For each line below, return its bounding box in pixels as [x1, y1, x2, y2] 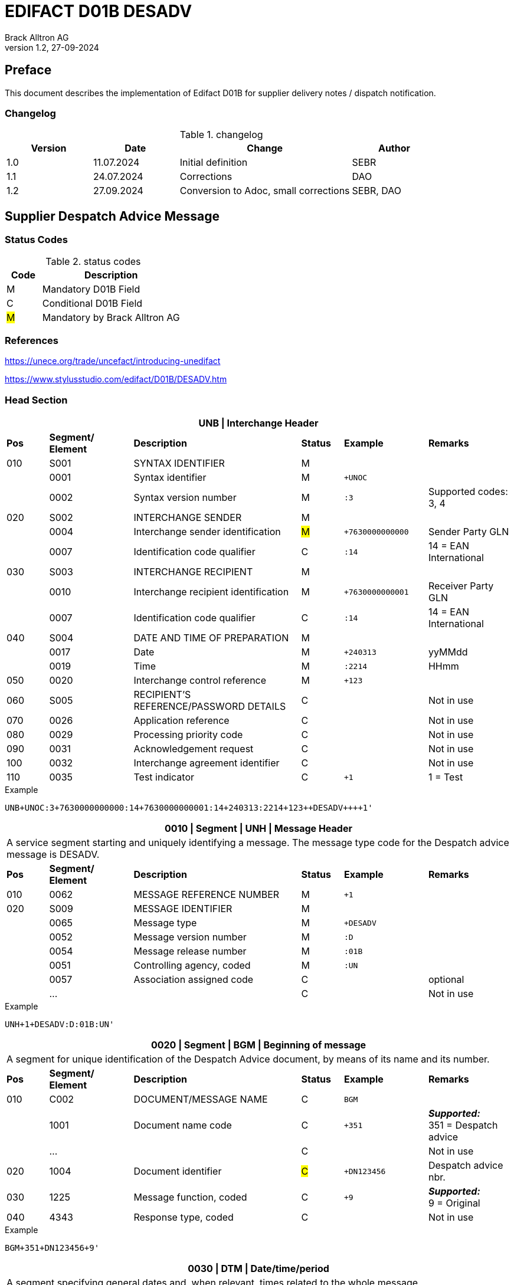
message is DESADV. [6, 848, 100, 861]
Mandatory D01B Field [42, 283, 140, 295]
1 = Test [428, 771, 463, 784]
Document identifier [133, 1165, 222, 1178]
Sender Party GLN [428, 526, 509, 538]
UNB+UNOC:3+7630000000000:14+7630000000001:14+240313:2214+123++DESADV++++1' [5, 803, 373, 813]
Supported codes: [428, 486, 508, 498]
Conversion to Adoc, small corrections [179, 185, 350, 197]
